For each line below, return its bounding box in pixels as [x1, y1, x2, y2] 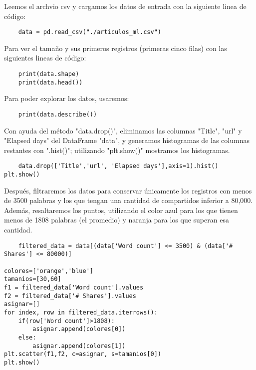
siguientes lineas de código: [4, 52, 86, 63]
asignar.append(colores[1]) [32, 342, 126, 349]
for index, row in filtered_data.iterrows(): [4, 308, 158, 316]
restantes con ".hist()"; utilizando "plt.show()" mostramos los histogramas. [4, 144, 230, 155]
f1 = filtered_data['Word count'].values [4, 283, 144, 291]
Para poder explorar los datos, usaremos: [4, 93, 129, 103]
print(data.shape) [18, 70, 79, 78]
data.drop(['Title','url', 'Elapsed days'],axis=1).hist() [18, 162, 219, 170]
